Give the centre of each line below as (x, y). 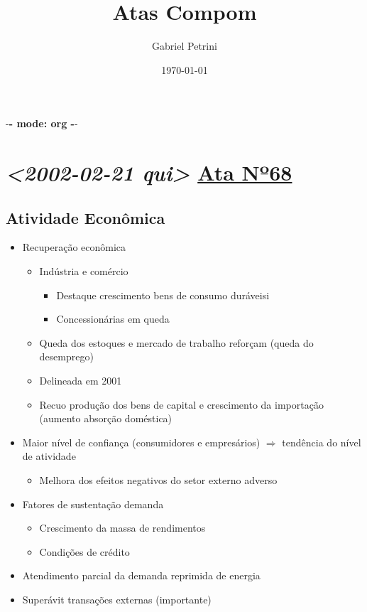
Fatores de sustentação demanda (93, 504)
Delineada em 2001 (81, 381)
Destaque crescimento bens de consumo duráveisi (163, 295)
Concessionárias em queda (113, 319)
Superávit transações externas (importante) (117, 599)
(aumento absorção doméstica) (106, 418)
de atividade (49, 456)
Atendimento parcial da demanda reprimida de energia (141, 575)
